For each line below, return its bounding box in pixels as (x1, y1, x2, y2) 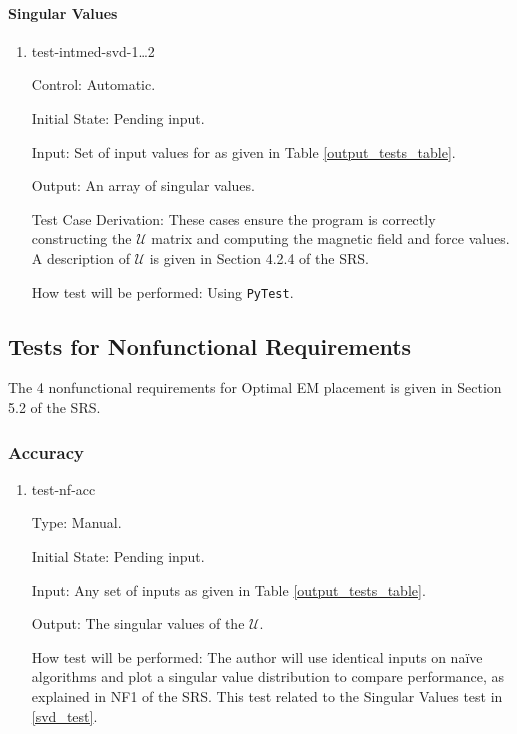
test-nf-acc (31, 478, 96, 499)
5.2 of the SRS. (8, 397, 101, 417)
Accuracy (8, 439, 85, 464)
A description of (31, 247, 130, 268)
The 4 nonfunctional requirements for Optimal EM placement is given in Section (8, 377, 502, 398)
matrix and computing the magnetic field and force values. (151, 228, 510, 249)
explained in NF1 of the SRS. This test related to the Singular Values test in (31, 685, 503, 706)
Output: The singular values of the (31, 613, 245, 634)
